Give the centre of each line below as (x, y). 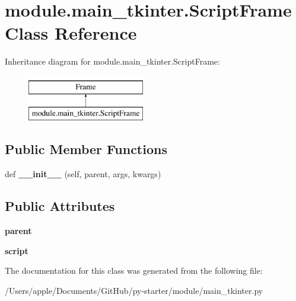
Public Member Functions (86, 149)
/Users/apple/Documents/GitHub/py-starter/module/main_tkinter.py (134, 290)
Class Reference (71, 33)
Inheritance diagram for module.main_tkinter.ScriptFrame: (112, 61)
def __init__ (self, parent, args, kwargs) (83, 174)
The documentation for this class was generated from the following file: (134, 270)
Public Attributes (60, 206)
